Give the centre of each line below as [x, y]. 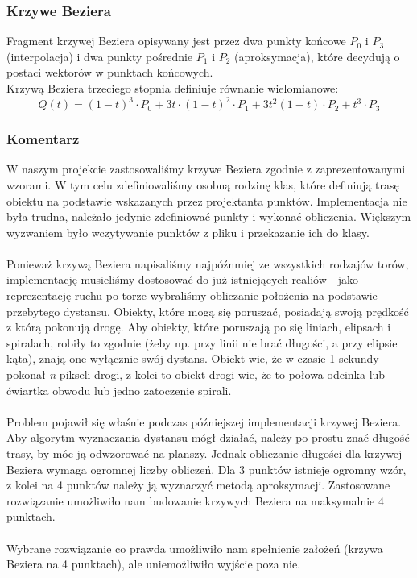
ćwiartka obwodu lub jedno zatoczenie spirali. [119, 390]
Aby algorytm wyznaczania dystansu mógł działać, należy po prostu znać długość [208, 437]
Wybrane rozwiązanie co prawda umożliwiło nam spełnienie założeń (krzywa [195, 548]
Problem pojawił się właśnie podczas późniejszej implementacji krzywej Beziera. [204, 421]
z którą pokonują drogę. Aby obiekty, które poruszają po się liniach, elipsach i [199, 327]
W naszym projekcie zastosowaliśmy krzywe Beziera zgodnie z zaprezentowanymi [206, 169]
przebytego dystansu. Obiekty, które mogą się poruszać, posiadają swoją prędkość [208, 311]
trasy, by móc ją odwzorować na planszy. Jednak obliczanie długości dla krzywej [204, 453]
